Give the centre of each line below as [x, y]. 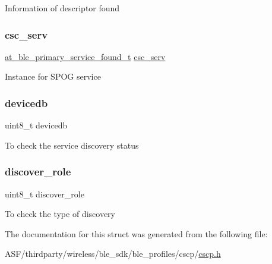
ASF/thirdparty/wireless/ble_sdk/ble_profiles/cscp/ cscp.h [113, 254]
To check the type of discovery [60, 214]
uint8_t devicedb [36, 125]
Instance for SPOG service [53, 76]
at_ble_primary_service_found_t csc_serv [85, 56]
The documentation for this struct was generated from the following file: [136, 233]
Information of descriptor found [62, 8]
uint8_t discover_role [45, 194]
